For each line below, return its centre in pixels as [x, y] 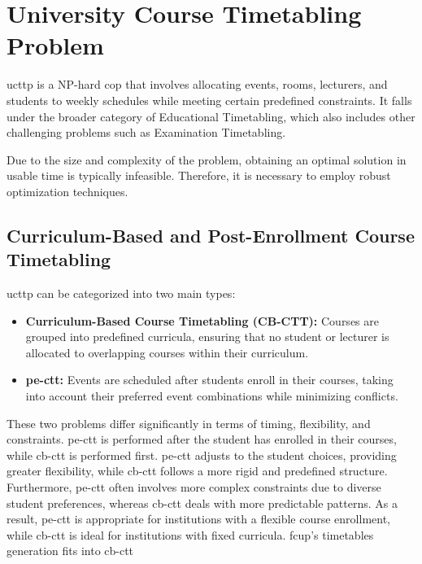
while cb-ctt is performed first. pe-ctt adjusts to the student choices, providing [202, 455]
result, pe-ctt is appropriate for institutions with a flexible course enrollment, [199, 519]
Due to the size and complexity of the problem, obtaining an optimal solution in [207, 159]
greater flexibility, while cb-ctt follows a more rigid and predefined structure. [197, 471]
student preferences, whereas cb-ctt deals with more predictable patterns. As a [202, 503]
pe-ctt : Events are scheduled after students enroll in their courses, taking [209, 380]
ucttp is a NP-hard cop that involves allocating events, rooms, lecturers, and [197, 84]
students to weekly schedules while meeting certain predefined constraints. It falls [209, 100]
